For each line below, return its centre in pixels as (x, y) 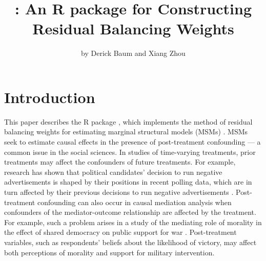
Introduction (50, 97)
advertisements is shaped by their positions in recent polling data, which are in (128, 182)
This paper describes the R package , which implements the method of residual (128, 121)
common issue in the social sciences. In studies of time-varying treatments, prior (130, 152)
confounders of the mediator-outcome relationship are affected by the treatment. (130, 212)
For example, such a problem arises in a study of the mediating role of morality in (133, 222)
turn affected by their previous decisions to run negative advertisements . (119, 192)
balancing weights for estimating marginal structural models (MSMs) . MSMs (126, 132)
